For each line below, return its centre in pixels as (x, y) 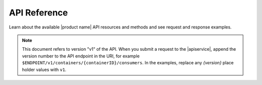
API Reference (38, 13)
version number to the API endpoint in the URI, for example (81, 56)
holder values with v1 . (44, 70)
